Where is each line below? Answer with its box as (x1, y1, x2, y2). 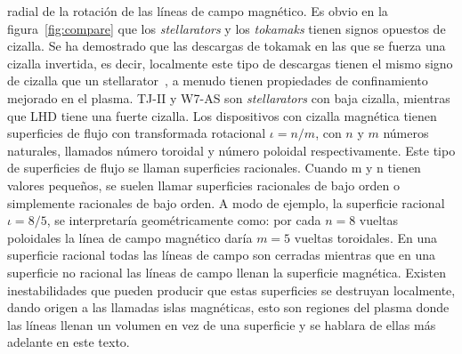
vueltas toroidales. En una (294, 228, 437, 246)
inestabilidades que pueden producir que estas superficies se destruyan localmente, (7, 280, 456, 299)
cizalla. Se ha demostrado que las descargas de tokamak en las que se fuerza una (7, 36, 446, 55)
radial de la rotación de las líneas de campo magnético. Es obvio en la (7, 2, 388, 20)
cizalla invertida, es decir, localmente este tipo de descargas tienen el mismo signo (7, 53, 453, 72)
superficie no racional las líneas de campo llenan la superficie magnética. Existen (7, 262, 447, 281)
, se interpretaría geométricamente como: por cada (46, 211, 321, 229)
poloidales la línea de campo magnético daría (7, 228, 253, 246)
